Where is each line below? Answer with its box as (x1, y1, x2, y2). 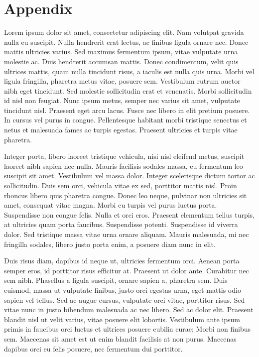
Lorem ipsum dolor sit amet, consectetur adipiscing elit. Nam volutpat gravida (4, 27, 244, 37)
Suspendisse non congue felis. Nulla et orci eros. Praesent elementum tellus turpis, (4, 209, 255, 220)
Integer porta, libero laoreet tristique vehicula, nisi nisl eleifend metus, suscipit (4, 151, 245, 161)
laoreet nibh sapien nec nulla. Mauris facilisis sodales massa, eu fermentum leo (4, 160, 243, 171)
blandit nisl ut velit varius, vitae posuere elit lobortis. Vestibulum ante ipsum (4, 314, 240, 324)
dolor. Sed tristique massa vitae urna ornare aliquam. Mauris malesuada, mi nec (4, 229, 249, 239)
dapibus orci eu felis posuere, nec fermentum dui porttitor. (4, 343, 183, 354)
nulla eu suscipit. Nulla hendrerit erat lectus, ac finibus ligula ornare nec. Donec (4, 36, 249, 47)
